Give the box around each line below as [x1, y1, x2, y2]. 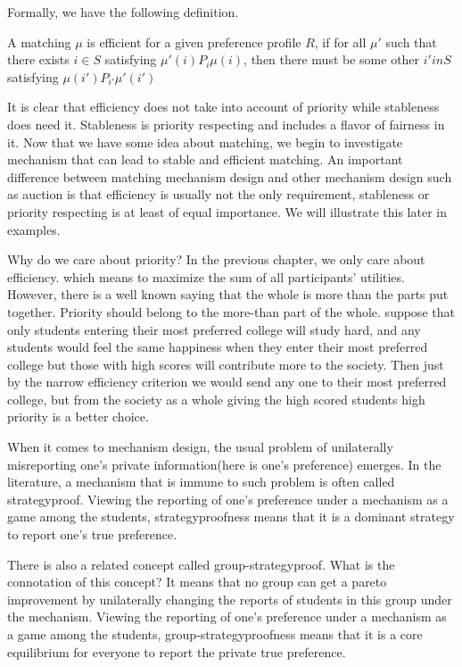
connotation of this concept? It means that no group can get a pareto [7, 572, 387, 591]
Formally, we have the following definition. [7, 3, 239, 21]
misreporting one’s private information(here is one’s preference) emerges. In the [7, 454, 441, 473]
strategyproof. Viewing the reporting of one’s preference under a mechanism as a [7, 489, 449, 508]
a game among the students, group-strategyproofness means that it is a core [7, 625, 423, 643]
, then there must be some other [243, 50, 420, 69]
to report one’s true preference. [7, 525, 177, 544]
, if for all [314, 32, 367, 51]
